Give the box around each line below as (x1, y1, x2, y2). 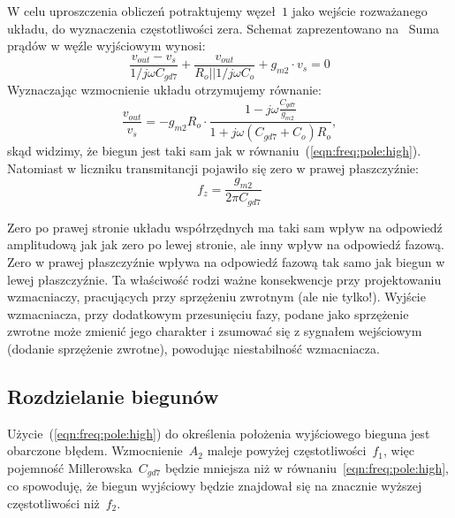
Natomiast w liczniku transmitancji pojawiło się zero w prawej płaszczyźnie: (7, 158, 419, 177)
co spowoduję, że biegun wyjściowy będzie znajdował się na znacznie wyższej (7, 476, 422, 495)
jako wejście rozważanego (292, 2, 428, 19)
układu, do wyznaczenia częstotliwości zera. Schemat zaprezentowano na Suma (7, 19, 440, 37)
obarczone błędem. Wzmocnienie (7, 441, 183, 460)
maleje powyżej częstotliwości (207, 441, 367, 460)
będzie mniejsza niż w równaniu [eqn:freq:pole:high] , (164, 458, 449, 476)
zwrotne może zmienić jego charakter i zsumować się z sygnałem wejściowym (7, 322, 422, 340)
